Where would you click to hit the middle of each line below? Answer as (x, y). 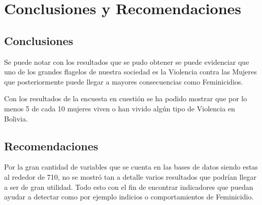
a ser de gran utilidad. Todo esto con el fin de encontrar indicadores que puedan (129, 187)
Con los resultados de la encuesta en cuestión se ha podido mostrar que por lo (126, 98)
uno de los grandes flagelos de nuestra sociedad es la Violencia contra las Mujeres (130, 72)
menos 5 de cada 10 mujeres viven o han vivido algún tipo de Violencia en (120, 108)
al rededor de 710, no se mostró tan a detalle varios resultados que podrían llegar (130, 176)
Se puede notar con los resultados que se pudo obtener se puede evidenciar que (127, 61)
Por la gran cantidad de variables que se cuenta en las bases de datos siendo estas (131, 167)
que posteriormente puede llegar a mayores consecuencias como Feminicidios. (124, 81)
